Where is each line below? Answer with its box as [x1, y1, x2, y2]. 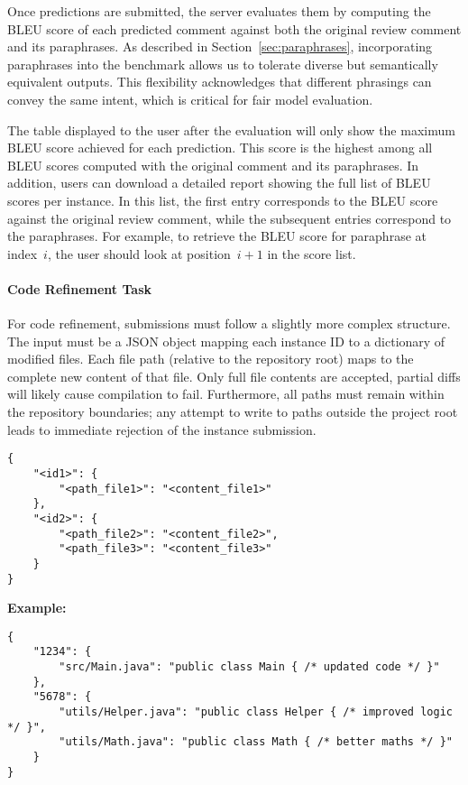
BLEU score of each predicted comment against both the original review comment [7, 19, 462, 38]
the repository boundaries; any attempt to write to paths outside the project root [7, 402, 458, 421]
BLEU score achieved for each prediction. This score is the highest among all [7, 138, 433, 157]
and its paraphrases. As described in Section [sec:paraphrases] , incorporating [7, 37, 433, 56]
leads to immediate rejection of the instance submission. [7, 420, 317, 439]
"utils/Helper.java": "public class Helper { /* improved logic [59, 706, 453, 719]
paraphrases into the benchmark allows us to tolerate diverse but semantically [7, 54, 438, 73]
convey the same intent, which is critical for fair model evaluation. [7, 89, 373, 108]
